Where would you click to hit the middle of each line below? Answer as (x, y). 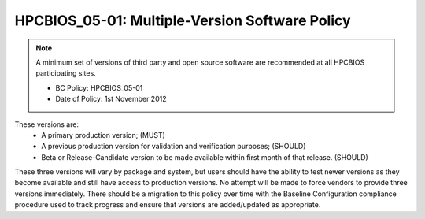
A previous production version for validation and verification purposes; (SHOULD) (174, 147)
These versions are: (46, 124)
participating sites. (66, 73)
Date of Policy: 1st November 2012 (111, 99)
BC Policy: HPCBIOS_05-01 (99, 87)
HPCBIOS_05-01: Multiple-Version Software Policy (183, 20)
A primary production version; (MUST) (103, 135)
